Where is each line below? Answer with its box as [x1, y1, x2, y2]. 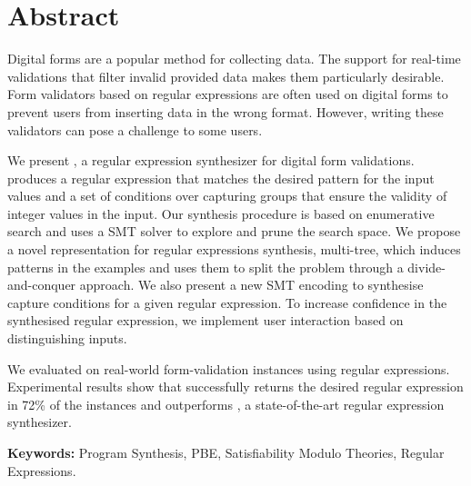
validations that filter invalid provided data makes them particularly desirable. [7, 66, 445, 85]
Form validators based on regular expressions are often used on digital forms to [7, 84, 448, 104]
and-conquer [7, 275, 76, 294]
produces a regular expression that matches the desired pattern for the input [7, 168, 435, 187]
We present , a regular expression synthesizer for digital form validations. [7, 151, 415, 170]
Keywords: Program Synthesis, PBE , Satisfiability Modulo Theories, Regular [7, 443, 445, 461]
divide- [407, 257, 446, 276]
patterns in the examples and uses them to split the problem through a [7, 257, 404, 276]
